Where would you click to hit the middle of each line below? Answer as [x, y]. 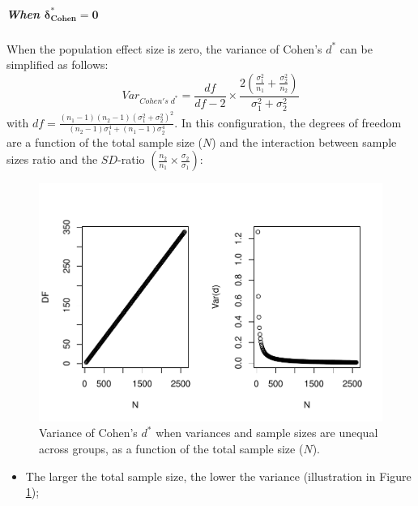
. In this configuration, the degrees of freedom [288, 122]
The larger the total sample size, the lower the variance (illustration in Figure [218, 476]
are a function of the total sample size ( [105, 142]
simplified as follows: [58, 64]
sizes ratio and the [52, 159]
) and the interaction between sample [304, 142]
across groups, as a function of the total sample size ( [171, 448]
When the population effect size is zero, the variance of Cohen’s [164, 48]
